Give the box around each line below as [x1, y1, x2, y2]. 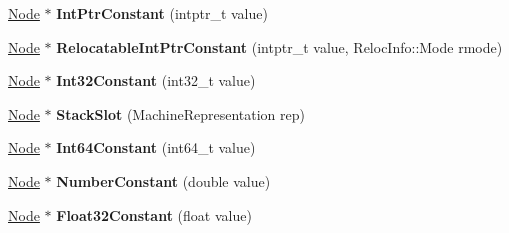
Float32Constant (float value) [56, 204, 252, 225]
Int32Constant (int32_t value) [56, 70, 256, 91]
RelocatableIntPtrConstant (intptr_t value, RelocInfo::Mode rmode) [56, 36, 503, 57]
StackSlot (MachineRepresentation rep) [56, 103, 305, 124]
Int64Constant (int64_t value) [56, 137, 256, 158]
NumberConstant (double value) [56, 170, 271, 191]
